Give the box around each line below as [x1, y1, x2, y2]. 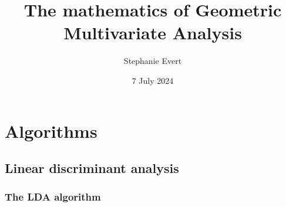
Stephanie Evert [123, 55, 182, 67]
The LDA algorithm [5, 189, 101, 204]
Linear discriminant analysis [5, 159, 179, 177]
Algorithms [5, 118, 97, 142]
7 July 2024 [132, 74, 174, 86]
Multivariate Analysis [63, 21, 242, 45]
